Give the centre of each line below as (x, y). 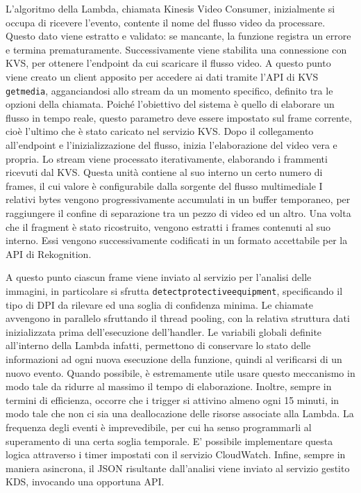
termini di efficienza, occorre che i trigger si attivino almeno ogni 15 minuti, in (173, 399)
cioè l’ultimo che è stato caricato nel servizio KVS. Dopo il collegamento (160, 131)
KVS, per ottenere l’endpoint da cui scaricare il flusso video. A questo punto (168, 63)
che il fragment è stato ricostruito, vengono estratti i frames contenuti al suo (168, 226)
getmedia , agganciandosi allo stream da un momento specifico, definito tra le (169, 90)
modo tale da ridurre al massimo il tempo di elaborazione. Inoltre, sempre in (169, 386)
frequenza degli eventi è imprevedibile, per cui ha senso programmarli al (159, 427)
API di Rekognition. (49, 253)
